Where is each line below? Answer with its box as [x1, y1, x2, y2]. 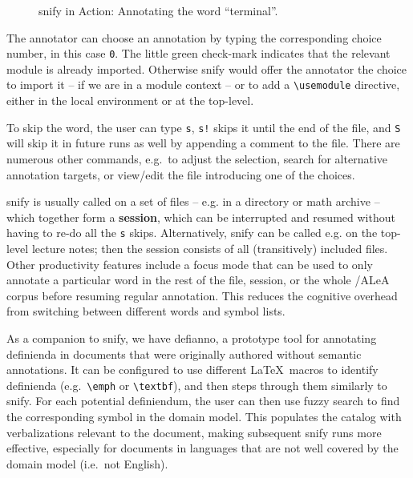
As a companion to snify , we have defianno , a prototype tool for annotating [6, 329, 377, 346]
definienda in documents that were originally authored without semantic [6, 345, 362, 362]
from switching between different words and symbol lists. [6, 303, 285, 319]
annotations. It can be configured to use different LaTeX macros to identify [6, 361, 379, 378]
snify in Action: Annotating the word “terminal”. [38, 2, 278, 18]
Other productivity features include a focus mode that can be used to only [6, 255, 373, 272]
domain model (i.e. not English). [6, 455, 168, 472]
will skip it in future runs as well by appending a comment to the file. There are [6, 135, 400, 151]
